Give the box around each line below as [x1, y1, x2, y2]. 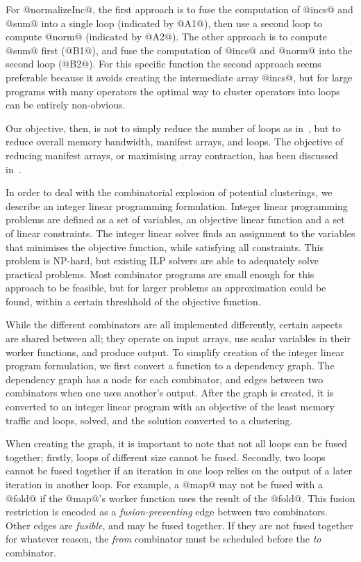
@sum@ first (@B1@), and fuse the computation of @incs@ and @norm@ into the [6, 42, 353, 57]
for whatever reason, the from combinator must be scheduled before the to [6, 531, 321, 546]
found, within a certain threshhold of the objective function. [6, 294, 261, 308]
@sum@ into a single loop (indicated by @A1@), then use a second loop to [6, 15, 323, 30]
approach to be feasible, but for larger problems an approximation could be [6, 280, 326, 295]
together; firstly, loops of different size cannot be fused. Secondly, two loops [6, 449, 326, 464]
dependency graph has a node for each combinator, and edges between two [6, 371, 324, 386]
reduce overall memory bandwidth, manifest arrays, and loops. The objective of [6, 134, 344, 149]
